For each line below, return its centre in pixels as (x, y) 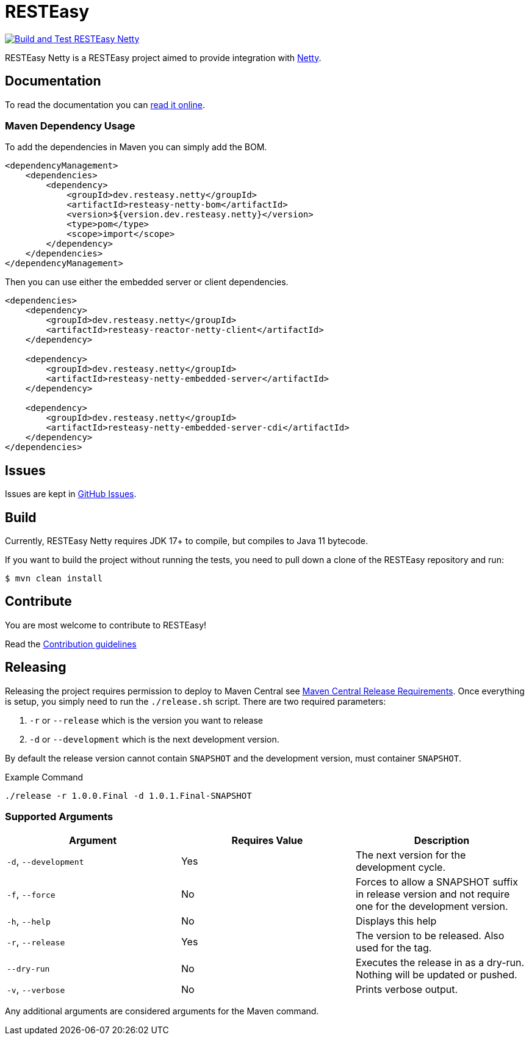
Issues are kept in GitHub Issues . (71, 494)
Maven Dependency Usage (70, 125)
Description (442, 841)
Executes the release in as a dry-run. (440, 963)
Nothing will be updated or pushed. (436, 975)
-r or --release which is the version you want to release (146, 720)
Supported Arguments (59, 817)
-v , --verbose (36, 990)
